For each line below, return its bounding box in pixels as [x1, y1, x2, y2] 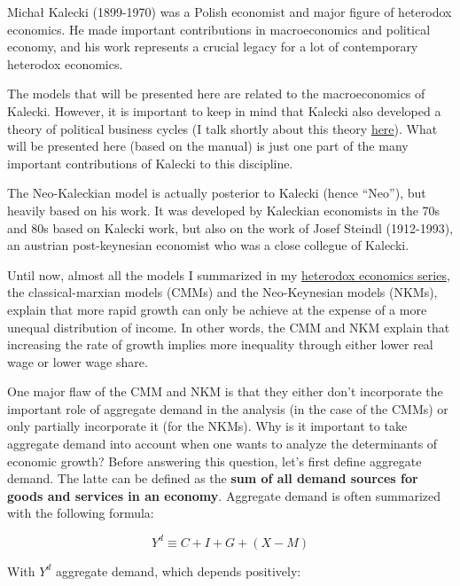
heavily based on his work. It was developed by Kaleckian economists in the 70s [7, 200, 441, 219]
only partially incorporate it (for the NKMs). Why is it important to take [7, 417, 408, 435]
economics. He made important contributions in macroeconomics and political [7, 20, 431, 38]
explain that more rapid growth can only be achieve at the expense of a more [7, 300, 427, 318]
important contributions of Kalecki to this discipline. [7, 153, 293, 172]
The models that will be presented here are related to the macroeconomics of [7, 84, 425, 103]
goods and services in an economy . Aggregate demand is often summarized [7, 486, 441, 504]
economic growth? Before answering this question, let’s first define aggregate [7, 451, 422, 470]
